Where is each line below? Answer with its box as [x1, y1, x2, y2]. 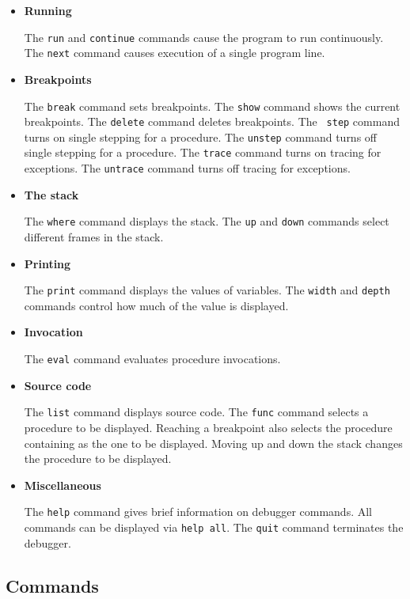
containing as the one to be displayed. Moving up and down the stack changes [24, 434, 403, 451]
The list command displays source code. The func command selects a [24, 404, 369, 420]
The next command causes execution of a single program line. [24, 44, 325, 61]
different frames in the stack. [24, 229, 164, 245]
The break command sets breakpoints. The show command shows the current [24, 97, 401, 114]
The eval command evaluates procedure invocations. [24, 351, 281, 367]
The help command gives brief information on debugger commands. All [24, 503, 372, 520]
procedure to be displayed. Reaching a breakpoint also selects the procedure [24, 419, 393, 435]
